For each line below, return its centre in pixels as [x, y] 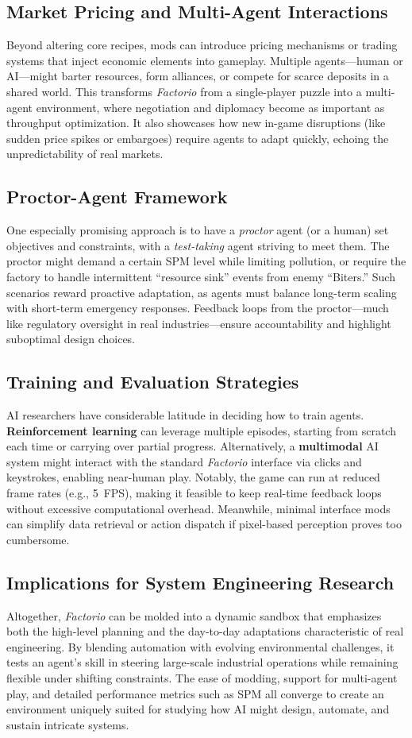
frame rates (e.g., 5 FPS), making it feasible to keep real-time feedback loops [194, 493]
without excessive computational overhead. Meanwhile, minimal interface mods [198, 508]
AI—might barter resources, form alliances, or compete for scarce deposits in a [198, 76]
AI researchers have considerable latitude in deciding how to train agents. [185, 415]
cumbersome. [38, 539]
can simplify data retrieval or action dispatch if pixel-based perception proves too [204, 524]
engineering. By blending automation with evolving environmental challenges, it [200, 646]
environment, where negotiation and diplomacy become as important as [210, 107]
